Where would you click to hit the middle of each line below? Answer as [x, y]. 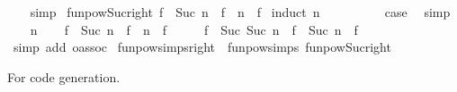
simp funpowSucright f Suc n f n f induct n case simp [240, 12]
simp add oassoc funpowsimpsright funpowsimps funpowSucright [202, 47]
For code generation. [64, 76]
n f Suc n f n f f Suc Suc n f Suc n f [194, 29]
